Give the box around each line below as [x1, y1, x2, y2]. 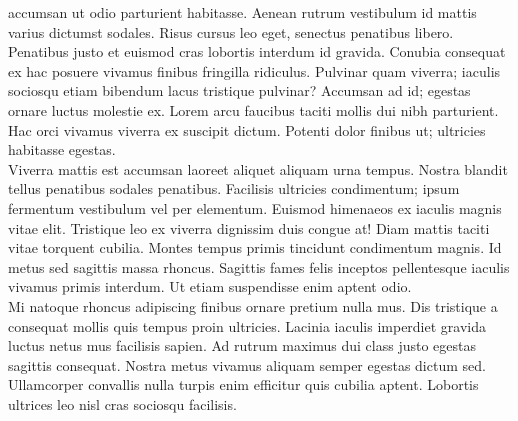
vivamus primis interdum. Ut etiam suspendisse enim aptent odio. [8, 276, 412, 297]
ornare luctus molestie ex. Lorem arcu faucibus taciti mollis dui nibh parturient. [8, 99, 499, 120]
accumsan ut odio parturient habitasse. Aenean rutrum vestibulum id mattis [8, 2, 477, 22]
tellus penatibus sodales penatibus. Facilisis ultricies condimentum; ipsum [8, 178, 460, 199]
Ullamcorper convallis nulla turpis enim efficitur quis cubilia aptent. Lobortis [8, 374, 479, 395]
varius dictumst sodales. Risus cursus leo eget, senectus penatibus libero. [8, 21, 454, 42]
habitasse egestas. [8, 139, 116, 160]
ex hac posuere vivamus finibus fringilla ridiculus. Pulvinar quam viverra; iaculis [8, 60, 501, 81]
